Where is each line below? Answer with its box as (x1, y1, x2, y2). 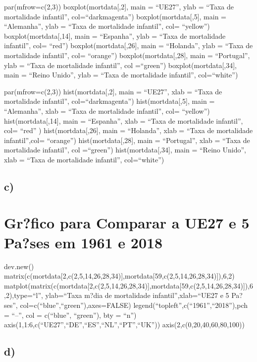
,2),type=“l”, (4, 290, 43, 300)
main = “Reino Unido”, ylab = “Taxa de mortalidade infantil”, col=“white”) (4, 70, 238, 80)
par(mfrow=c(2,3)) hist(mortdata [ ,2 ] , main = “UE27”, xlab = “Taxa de (4, 86, 222, 96)
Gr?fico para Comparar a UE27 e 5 (4, 213, 250, 233)
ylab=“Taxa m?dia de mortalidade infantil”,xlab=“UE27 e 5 (45, 290, 229, 300)
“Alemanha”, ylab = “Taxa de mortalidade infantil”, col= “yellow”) (4, 21, 210, 31)
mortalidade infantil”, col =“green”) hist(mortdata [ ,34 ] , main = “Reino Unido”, (4, 145, 246, 155)
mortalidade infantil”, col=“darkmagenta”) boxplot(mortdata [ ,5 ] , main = (4, 11, 227, 21)
